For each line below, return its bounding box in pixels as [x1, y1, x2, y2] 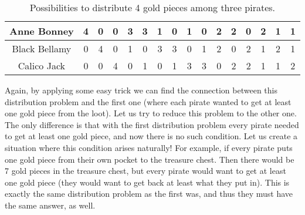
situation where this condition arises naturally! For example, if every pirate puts [5, 141, 293, 153]
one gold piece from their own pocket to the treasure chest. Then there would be [5, 153, 294, 165]
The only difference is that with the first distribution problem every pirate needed [5, 118, 299, 130]
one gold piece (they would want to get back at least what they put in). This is [5, 176, 290, 188]
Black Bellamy [12, 42, 72, 55]
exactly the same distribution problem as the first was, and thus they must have [5, 187, 293, 200]
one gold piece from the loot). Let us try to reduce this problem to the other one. [5, 107, 297, 119]
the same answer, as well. [5, 199, 96, 211]
